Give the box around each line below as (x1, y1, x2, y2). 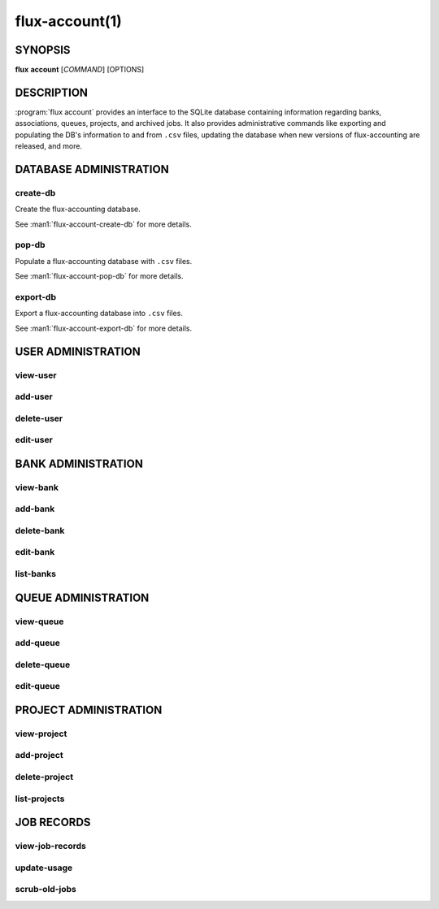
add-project (15, 750, 64, 761)
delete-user (15, 413, 63, 424)
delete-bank (15, 525, 65, 536)
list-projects (15, 793, 65, 804)
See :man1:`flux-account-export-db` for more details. (15, 323, 193, 333)
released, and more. (15, 141, 83, 151)
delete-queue (15, 659, 71, 670)
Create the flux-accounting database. (15, 204, 141, 214)
